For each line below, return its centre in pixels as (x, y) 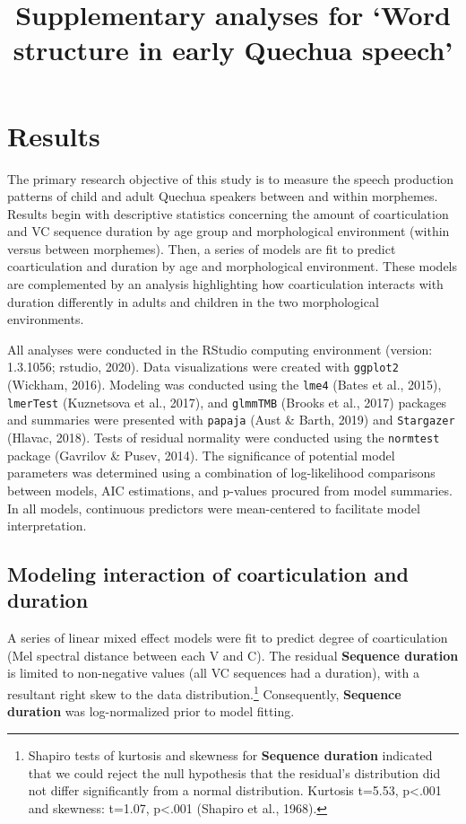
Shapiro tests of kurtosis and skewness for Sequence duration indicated (230, 754)
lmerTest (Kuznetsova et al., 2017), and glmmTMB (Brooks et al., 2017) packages (227, 402)
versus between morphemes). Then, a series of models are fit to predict (202, 248)
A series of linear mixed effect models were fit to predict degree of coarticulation (228, 638)
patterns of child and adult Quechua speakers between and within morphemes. (223, 196)
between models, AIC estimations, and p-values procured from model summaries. (230, 490)
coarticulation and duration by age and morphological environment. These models (233, 266)
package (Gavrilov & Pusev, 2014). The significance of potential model (201, 455)
